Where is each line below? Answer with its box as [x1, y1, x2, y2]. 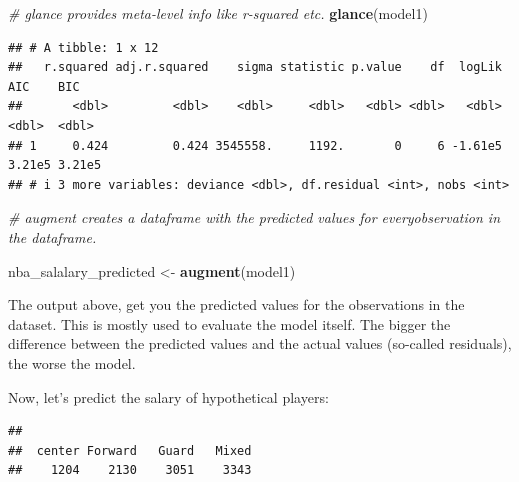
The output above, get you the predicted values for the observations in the [8, 294, 465, 315]
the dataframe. [8, 226, 97, 247]
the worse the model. [8, 352, 136, 373]
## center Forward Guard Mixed [8, 443, 252, 458]
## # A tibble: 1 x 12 [8, 40, 159, 55]
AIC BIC [8, 79, 80, 94]
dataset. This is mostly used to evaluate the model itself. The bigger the [8, 313, 451, 334]
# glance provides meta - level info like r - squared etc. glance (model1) [8, 3, 428, 23]
